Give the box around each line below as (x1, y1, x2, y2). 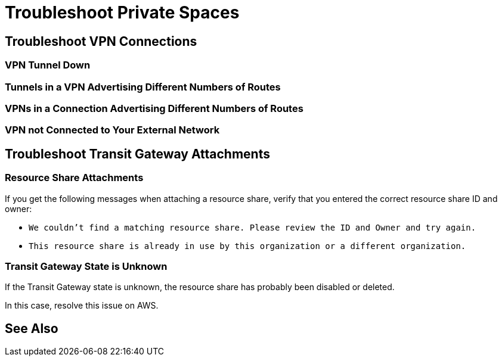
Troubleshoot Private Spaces (5, 2, 240, 23)
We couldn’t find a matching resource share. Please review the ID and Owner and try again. (29, 222, 476, 232)
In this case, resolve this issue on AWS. (5, 300, 159, 311)
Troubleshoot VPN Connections (5, 33, 197, 49)
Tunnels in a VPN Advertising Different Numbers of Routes (5, 80, 281, 93)
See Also (5, 320, 58, 336)
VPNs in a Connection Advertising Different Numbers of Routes (5, 102, 303, 114)
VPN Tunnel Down (5, 59, 91, 71)
